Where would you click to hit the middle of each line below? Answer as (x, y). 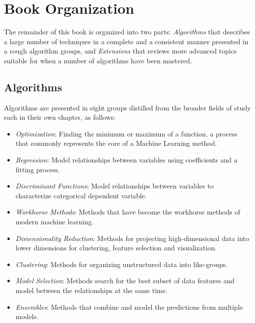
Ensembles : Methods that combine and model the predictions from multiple (129, 307)
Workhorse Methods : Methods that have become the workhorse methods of (128, 212)
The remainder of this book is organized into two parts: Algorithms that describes (127, 32)
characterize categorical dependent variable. (81, 195)
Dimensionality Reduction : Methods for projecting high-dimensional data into (132, 238)
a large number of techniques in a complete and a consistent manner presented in (126, 41)
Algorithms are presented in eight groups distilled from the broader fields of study (127, 107)
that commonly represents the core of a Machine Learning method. (116, 143)
